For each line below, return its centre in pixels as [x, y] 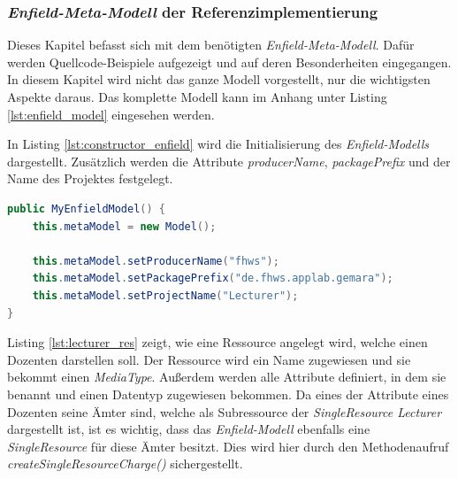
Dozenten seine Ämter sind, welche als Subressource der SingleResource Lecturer [225, 411]
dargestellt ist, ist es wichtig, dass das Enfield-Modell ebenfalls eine [189, 429]
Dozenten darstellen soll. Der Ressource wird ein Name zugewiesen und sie [209, 359]
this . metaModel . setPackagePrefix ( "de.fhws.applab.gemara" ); [213, 278]
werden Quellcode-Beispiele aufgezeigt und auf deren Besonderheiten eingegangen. [229, 62]
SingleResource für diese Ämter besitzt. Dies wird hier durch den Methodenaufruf [228, 446]
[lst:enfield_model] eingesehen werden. [111, 114]
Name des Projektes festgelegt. [90, 178]
